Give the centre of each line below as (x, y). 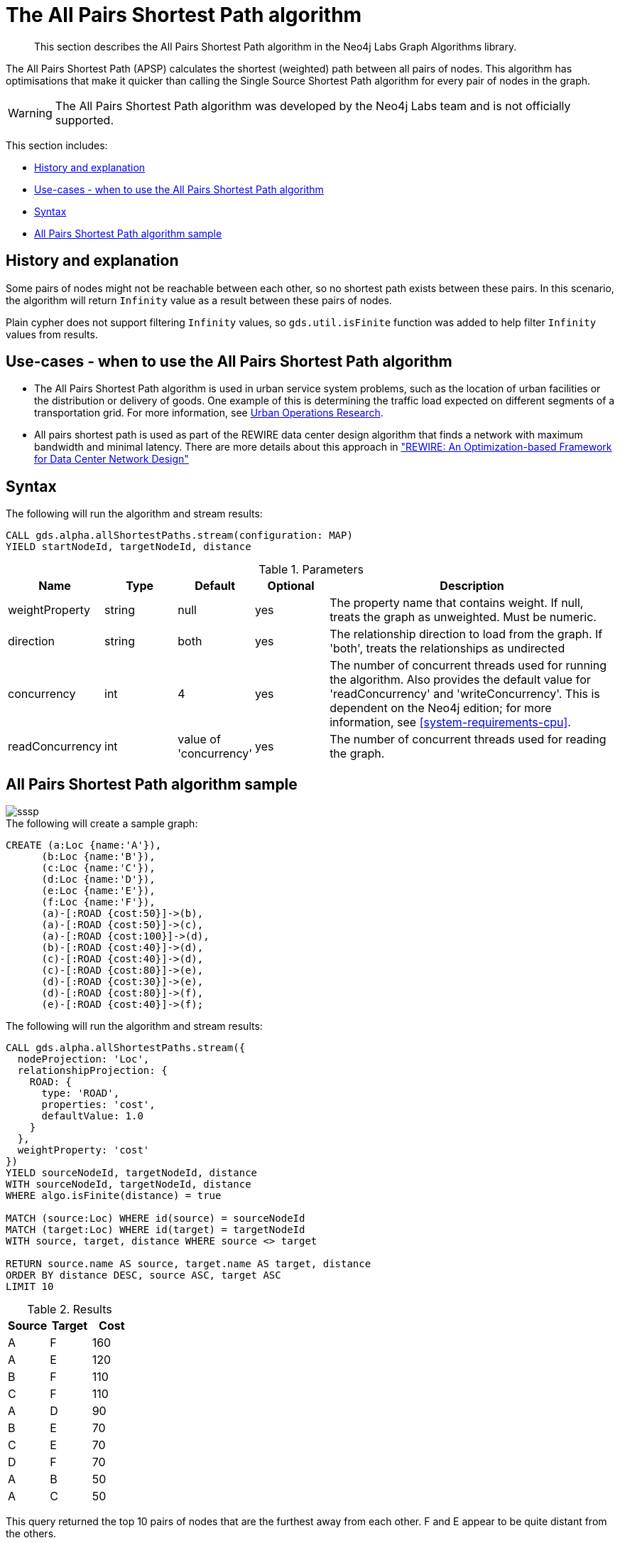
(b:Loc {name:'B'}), (98, 857)
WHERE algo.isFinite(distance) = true (114, 1196)
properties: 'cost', (98, 1105)
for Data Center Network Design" (112, 459)
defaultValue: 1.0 (92, 1116)
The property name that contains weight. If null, (457, 603)
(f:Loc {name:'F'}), (98, 902)
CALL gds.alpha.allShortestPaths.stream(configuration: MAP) (179, 536)
